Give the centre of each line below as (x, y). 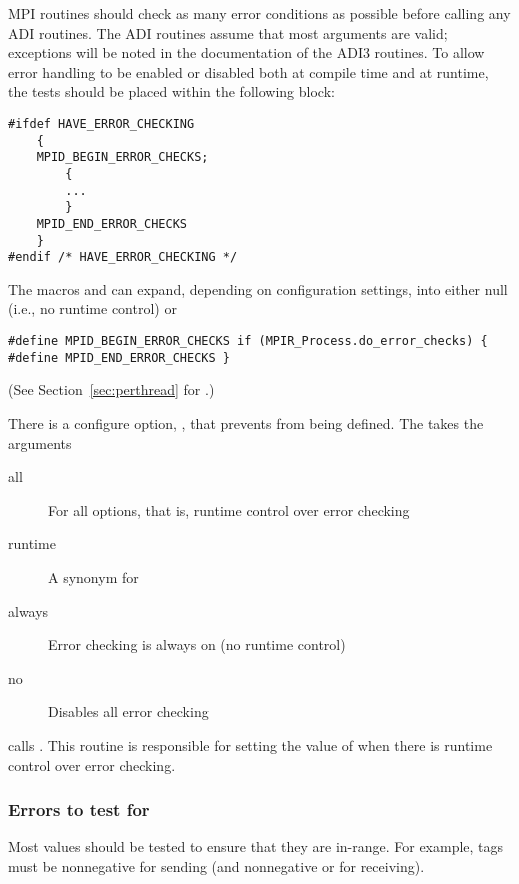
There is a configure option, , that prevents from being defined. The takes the (246, 422)
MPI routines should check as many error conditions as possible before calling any (259, 13)
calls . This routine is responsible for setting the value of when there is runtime (250, 744)
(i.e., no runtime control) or (92, 308)
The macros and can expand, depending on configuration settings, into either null (258, 288)
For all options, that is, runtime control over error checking (229, 509)
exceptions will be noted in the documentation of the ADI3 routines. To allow (246, 52)
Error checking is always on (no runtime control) (197, 644)
